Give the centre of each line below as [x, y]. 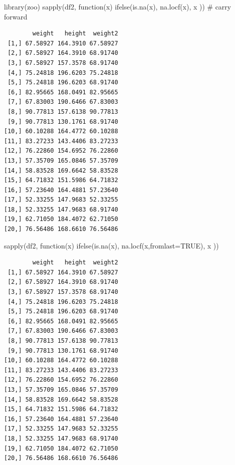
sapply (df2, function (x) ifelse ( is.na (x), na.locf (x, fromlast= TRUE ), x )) [112, 245]
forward [16, 16]
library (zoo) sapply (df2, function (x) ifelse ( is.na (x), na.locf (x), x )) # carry [117, 6]
